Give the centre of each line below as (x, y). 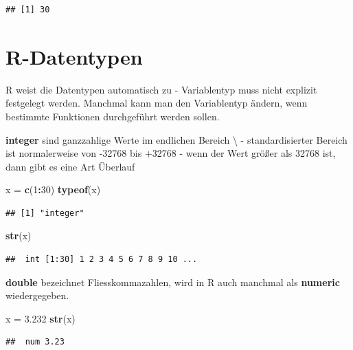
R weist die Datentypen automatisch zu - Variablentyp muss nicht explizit (161, 89)
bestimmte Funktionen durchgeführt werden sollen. (113, 116)
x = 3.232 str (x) (41, 318)
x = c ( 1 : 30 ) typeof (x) (53, 189)
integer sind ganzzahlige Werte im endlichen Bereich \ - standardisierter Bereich (176, 139)
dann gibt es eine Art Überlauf (70, 166)
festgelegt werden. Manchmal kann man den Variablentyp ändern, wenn (157, 103)
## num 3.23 (35, 342)
